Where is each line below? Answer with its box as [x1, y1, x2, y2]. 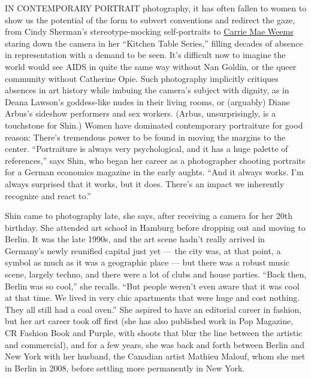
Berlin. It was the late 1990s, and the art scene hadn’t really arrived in [5, 233, 265, 245]
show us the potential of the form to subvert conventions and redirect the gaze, [5, 13, 295, 26]
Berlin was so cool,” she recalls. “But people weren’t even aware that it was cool [5, 279, 300, 292]
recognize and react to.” [5, 189, 91, 202]
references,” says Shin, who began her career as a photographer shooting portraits [5, 154, 306, 166]
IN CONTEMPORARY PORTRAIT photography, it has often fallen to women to [5, 2, 307, 14]
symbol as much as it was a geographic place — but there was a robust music [5, 256, 290, 269]
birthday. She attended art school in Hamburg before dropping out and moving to [5, 221, 306, 233]
